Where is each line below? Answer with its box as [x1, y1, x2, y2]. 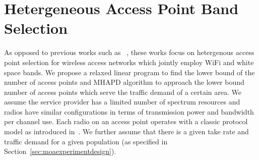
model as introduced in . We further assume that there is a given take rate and [4, 126, 249, 137]
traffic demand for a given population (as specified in [4, 136, 168, 146]
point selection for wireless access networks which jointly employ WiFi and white [4, 57, 254, 67]
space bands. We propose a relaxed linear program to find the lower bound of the [4, 67, 255, 77]
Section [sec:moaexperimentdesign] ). [4, 146, 116, 156]
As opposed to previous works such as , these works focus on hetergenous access [4, 47, 254, 58]
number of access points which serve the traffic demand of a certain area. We [4, 86, 242, 97]
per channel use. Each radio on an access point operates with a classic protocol [4, 116, 248, 127]
